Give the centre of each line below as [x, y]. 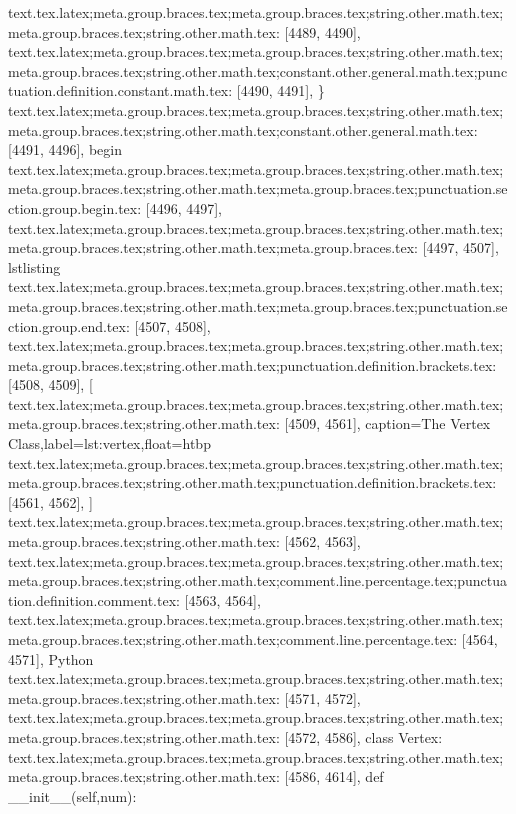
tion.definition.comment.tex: [94, 599]
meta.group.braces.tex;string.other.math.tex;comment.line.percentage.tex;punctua [257, 580]
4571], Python [51, 658]
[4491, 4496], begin [65, 149]
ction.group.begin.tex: [75, 207]
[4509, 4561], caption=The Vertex [387, 423]
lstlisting [34, 266]
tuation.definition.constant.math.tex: [120, 90]
